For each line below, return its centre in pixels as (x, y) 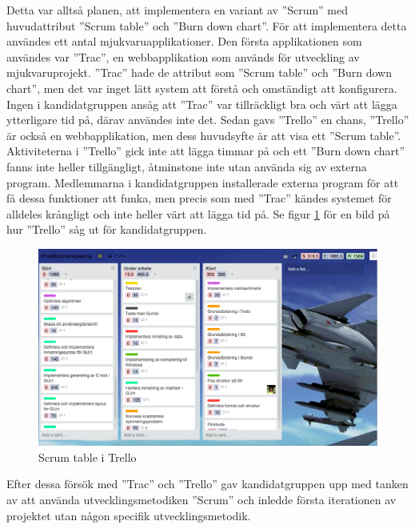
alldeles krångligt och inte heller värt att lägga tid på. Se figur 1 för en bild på (198, 213)
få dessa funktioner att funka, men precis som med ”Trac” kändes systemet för (199, 198)
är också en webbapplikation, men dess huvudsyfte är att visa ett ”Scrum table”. (204, 135)
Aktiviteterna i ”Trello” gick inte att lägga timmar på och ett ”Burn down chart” (206, 151)
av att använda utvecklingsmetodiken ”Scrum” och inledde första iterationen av (202, 500)
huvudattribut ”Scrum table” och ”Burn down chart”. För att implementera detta (207, 25)
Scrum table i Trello (88, 457)
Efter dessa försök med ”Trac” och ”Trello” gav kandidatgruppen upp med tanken (207, 484)
